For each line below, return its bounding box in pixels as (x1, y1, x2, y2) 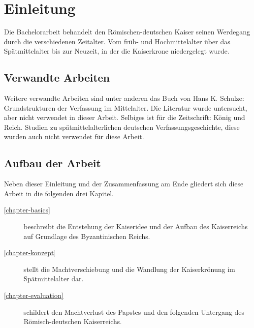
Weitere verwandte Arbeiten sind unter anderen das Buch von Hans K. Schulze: (4, 93, 244, 103)
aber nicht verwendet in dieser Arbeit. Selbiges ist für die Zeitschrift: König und (4, 112, 245, 122)
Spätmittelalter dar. (24, 273, 84, 284)
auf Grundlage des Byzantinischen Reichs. (24, 231, 150, 241)
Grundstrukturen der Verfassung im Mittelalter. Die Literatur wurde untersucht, (4, 102, 247, 113)
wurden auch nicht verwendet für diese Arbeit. (4, 131, 144, 142)
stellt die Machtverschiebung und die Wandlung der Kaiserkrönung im (24, 264, 235, 274)
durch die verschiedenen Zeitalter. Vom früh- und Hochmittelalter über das (4, 36, 230, 46)
